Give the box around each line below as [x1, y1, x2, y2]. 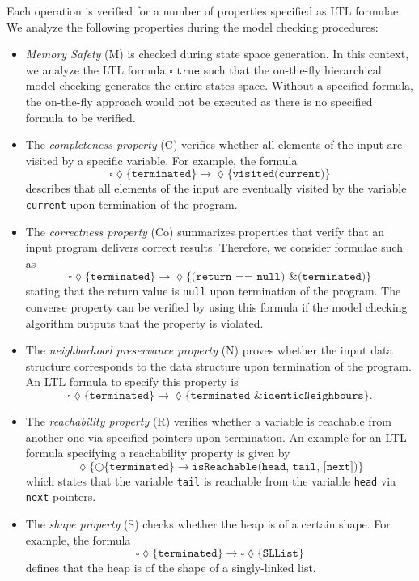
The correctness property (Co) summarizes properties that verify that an [25, 223, 385, 240]
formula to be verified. [25, 108, 136, 125]
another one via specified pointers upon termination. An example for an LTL [25, 428, 407, 445]
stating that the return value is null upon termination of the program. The [25, 282, 401, 299]
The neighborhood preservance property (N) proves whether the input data [25, 341, 393, 358]
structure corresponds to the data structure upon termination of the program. [25, 357, 412, 374]
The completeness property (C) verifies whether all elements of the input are [25, 136, 403, 153]
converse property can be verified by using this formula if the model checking [25, 299, 408, 316]
